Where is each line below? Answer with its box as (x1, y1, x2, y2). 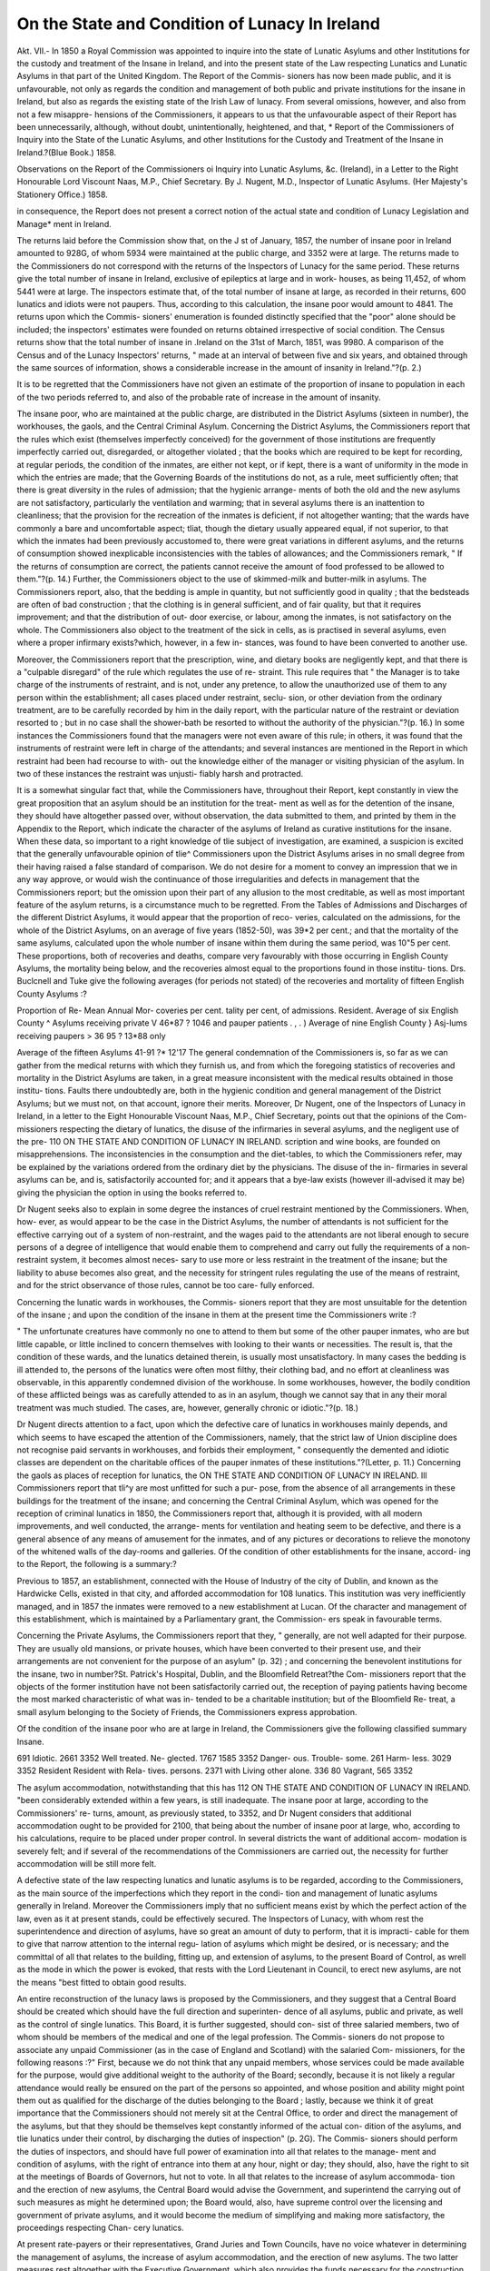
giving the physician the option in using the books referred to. (16, 1186, 248, 1198)
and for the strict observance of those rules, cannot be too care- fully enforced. (16, 1280, 315, 1291)
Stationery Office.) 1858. (16, 189, 108, 200)
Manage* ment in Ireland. (16, 218, 113, 229)
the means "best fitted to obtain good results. (16, 1977, 187, 1988)
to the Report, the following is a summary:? (16, 1559, 177, 1570)
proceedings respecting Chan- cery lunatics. (16, 2222, 185, 2233)
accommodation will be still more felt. (16, 1859, 157, 1869)
